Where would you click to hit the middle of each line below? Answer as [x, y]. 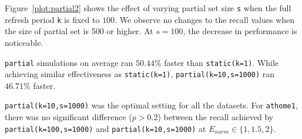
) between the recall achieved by [216, 117]
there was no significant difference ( [68, 117]
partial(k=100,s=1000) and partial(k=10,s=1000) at [105, 128]
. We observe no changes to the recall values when [205, 19]
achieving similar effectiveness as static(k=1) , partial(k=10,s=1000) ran [140, 74]
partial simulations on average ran [69, 62]
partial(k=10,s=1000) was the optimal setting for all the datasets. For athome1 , [151, 105]
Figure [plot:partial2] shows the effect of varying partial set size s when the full [148, 8]
